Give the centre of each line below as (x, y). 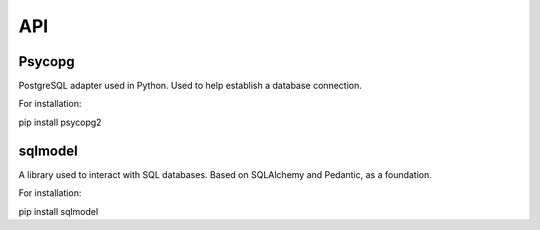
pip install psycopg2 (60, 122)
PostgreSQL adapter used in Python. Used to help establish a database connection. (190, 86)
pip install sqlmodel (58, 211)
